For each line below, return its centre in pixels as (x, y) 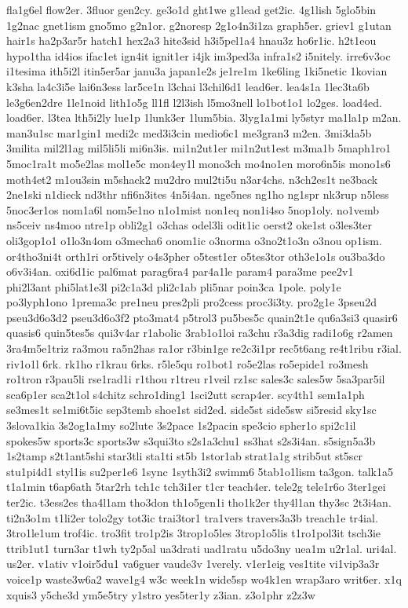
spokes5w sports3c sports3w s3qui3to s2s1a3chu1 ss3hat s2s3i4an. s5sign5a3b (191, 440)
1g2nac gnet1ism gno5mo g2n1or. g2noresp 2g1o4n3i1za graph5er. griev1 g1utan (199, 25)
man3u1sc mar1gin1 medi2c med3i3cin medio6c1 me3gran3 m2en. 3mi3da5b (189, 132)
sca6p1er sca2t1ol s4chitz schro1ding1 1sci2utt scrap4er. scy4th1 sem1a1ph (186, 394)
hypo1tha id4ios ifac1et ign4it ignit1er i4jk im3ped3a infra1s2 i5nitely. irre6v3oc (199, 55)
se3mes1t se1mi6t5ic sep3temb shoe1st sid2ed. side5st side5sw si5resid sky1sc (191, 410)
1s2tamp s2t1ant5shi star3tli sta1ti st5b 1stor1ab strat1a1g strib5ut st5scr (185, 456)
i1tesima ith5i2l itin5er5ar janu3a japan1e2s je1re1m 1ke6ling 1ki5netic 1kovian (197, 71)
